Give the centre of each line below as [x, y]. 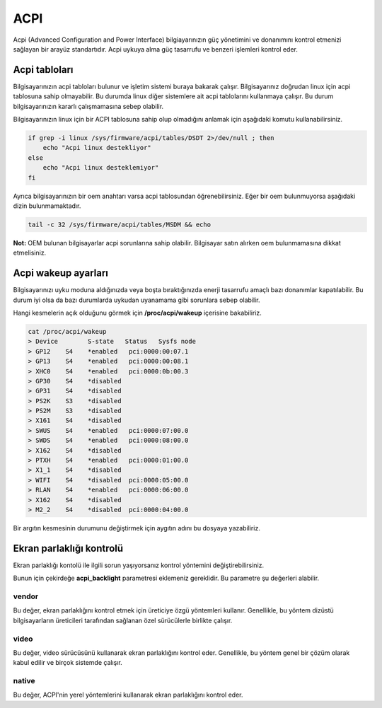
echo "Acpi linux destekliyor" [97, 148]
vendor [26, 596]
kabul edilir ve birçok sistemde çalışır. [68, 663]
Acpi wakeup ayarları [61, 273]
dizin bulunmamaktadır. [47, 206]
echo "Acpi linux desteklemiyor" [101, 168]
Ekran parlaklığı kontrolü [68, 548]
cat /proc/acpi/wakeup [67, 331]
